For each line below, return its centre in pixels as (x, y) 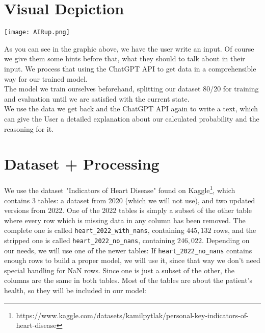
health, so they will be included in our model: (75, 290)
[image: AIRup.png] (37, 32)
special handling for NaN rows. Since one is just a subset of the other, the (120, 270)
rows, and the (235, 230)
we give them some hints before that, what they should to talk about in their (125, 58)
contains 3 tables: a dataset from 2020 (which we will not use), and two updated (130, 200)
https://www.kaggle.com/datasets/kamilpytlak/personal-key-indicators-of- (132, 315)
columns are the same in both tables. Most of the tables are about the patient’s (128, 280)
